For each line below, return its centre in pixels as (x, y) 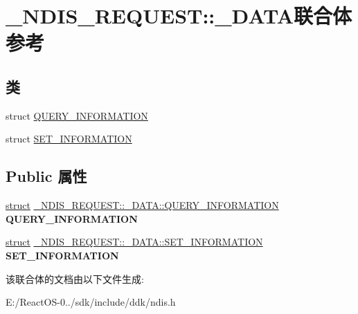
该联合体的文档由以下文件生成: (75, 278)
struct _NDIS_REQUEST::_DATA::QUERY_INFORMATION (142, 205)
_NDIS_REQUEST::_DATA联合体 (179, 16)
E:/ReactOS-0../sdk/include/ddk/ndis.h (91, 302)
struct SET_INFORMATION (69, 139)
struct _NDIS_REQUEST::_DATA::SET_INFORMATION (134, 242)
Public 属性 (46, 176)
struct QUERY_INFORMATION (77, 115)
